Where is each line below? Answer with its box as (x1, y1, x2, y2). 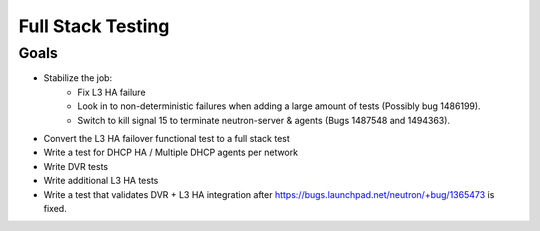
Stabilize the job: (43, 72, 113, 84)
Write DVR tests (43, 160, 109, 172)
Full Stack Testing (18, 15, 170, 37)
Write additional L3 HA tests (43, 175, 159, 187)
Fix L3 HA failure (77, 86, 146, 98)
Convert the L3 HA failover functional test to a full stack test (43, 132, 290, 144)
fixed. (43, 202, 67, 214)
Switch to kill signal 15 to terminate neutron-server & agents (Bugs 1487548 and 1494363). (77, 114, 450, 126)
